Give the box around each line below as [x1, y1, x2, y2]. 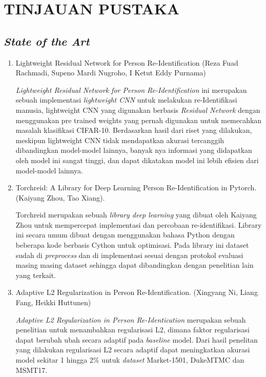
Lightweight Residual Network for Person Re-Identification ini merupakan [15, 84, 247, 95]
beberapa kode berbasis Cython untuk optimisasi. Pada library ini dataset [15, 240, 249, 250]
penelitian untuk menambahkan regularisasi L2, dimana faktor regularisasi [15, 324, 250, 335]
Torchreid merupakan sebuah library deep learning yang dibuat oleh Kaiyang [15, 209, 257, 220]
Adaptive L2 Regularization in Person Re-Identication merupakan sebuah [15, 314, 246, 325]
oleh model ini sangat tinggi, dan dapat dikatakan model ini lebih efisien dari [15, 154, 259, 165]
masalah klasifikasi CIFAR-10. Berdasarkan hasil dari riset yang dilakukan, [15, 125, 252, 135]
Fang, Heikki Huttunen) [15, 297, 91, 308]
